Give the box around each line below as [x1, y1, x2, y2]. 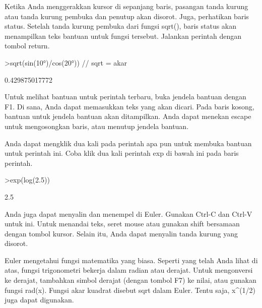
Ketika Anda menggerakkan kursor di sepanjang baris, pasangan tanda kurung [5, 1, 248, 11]
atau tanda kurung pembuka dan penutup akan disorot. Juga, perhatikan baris [5, 11, 249, 21]
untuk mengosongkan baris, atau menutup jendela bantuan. [5, 120, 189, 131]
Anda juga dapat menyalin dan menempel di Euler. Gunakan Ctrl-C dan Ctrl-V [5, 208, 252, 219]
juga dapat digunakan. [5, 294, 74, 305]
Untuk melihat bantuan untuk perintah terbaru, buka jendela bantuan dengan [5, 91, 246, 102]
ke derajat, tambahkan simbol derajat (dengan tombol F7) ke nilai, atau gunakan [5, 275, 256, 285]
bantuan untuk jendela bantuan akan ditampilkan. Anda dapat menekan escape [5, 111, 251, 121]
